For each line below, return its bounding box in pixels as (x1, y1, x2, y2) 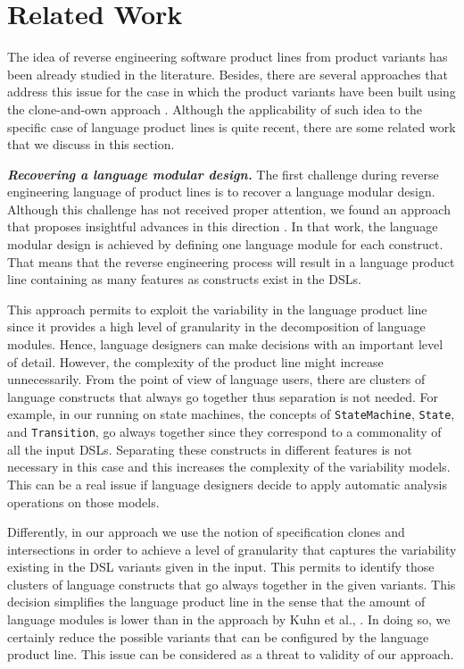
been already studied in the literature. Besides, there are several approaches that (7, 64, 448, 83)
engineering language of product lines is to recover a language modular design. (7, 182, 435, 201)
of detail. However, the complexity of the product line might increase (7, 352, 384, 371)
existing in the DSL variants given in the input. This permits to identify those (7, 557, 435, 576)
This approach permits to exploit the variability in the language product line (7, 299, 427, 318)
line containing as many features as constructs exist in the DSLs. (7, 270, 361, 289)
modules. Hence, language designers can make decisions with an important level (7, 335, 443, 354)
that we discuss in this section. (7, 135, 175, 154)
